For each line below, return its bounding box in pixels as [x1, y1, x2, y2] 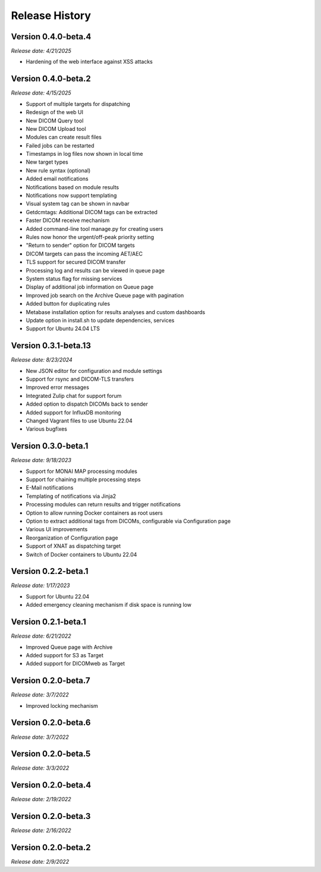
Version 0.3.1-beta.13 [11, 341, 92, 351]
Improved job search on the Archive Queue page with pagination [26, 291, 184, 299]
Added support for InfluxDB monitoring [26, 409, 121, 416]
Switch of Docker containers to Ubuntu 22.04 [26, 551, 137, 558]
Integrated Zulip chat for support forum [26, 392, 122, 399]
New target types [26, 158, 68, 166]
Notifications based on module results [26, 183, 119, 190]
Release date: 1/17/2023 [11, 582, 70, 589]
